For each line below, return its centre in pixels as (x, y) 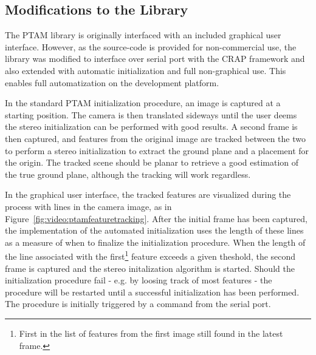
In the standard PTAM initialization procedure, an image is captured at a (143, 103)
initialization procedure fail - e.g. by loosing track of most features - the (139, 280)
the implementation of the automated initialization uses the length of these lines (154, 230)
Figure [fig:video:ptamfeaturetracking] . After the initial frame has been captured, (156, 218)
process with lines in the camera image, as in (88, 206)
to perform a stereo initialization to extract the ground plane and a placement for (157, 150)
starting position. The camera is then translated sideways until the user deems (151, 114)
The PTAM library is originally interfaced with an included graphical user (143, 35)
